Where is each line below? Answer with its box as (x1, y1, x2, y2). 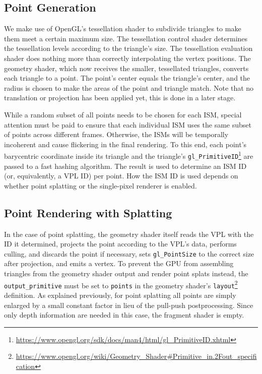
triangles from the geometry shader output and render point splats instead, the (4, 268, 248, 279)
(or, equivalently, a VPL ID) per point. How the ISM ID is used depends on (4, 170, 238, 181)
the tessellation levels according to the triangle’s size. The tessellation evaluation (4, 43, 253, 53)
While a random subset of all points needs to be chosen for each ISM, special (4, 109, 242, 119)
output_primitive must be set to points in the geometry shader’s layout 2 (4, 278, 238, 290)
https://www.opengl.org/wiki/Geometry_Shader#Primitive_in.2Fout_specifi (16, 351, 257, 361)
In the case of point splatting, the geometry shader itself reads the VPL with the (4, 228, 254, 239)
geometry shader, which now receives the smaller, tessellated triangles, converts (4, 63, 249, 73)
